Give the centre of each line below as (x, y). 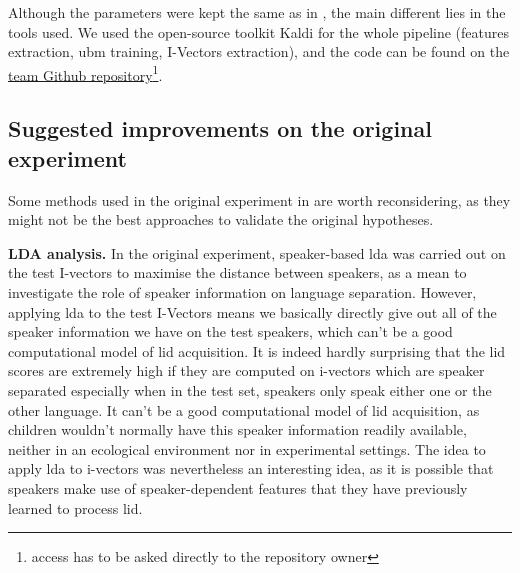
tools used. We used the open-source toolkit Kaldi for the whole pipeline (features (259, 31)
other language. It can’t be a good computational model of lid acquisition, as (244, 409)
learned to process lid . (75, 507)
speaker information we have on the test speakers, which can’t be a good (230, 331)
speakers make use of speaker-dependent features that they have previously (238, 487)
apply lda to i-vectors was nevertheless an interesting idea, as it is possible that (251, 468)
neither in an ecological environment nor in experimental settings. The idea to (247, 448)
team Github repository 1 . (85, 73)
